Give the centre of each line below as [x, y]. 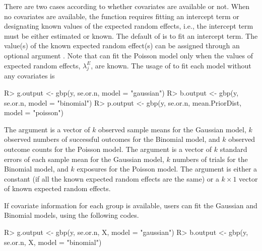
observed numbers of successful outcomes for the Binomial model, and [112, 139]
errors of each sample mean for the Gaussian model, [84, 159]
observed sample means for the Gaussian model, [172, 129]
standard [234, 149]
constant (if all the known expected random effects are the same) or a [112, 178]
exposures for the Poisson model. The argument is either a [167, 169]
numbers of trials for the [210, 159]
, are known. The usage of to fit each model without [171, 65]
